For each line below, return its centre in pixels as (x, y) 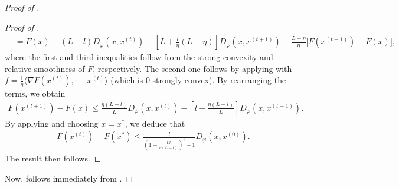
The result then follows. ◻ (53, 158)
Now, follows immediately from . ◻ (69, 178)
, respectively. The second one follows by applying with (192, 68)
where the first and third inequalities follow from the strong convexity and (139, 57)
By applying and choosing (52, 123)
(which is (127, 80)
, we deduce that (155, 123)
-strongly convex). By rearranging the (218, 80)
